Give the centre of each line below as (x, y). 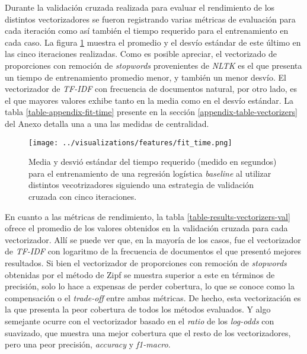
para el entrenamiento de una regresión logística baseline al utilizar (150, 173)
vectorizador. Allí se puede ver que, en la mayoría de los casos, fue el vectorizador (153, 239)
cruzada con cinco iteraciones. (83, 196)
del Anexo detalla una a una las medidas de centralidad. (107, 123)
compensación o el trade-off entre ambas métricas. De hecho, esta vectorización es (153, 297)
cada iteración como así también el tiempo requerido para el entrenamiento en (147, 31)
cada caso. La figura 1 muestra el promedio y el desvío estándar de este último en (153, 42)
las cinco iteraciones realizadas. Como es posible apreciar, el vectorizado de (141, 54)
